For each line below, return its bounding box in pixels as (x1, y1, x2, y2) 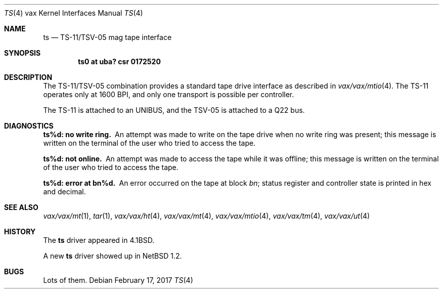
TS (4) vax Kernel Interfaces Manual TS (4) (4, 9, 143, 17)
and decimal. (43, 187, 86, 196)
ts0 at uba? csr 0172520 (78, 57, 161, 66)
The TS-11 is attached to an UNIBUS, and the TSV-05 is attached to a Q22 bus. (43, 106, 305, 114)
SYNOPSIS (4, 49, 41, 57)
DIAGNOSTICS (4, 121, 54, 130)
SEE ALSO (4, 203, 38, 212)
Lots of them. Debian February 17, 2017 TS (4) (43, 276, 193, 284)
